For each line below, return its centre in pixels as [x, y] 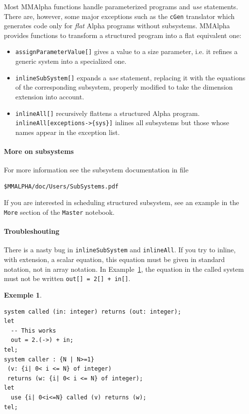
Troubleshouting [32, 231]
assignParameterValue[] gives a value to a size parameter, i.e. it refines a [126, 51]
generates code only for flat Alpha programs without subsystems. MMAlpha [117, 26]
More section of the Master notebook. [59, 212]
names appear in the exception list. [67, 132]
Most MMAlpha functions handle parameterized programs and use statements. [121, 6]
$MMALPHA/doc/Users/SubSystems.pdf [61, 186]
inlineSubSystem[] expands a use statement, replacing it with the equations [130, 77]
